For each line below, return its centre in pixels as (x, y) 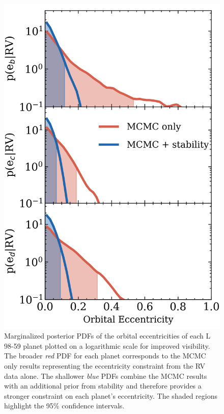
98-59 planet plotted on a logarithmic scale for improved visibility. (107, 345)
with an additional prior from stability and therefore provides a (103, 386)
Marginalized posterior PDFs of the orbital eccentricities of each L (107, 336)
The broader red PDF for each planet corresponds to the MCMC (105, 356)
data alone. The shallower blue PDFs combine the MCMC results (106, 376)
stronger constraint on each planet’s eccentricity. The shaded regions (111, 395)
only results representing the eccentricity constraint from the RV (105, 365)
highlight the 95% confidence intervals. (64, 406)
